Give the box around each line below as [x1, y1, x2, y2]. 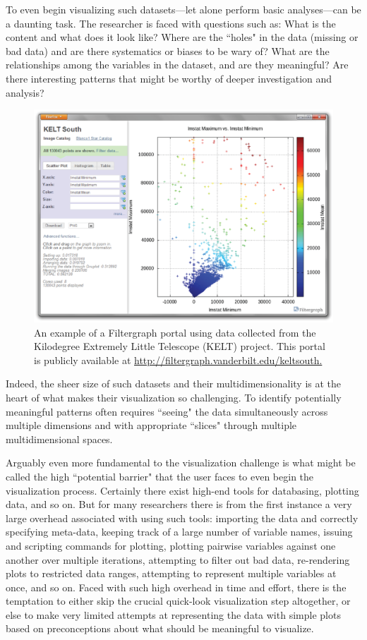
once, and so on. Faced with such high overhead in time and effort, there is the [6, 579, 347, 594]
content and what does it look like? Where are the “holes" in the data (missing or [6, 30, 359, 44]
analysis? [6, 85, 44, 99]
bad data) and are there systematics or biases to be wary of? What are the [6, 43, 330, 58]
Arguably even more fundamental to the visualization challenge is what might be [6, 455, 356, 470]
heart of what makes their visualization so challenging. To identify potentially [6, 390, 342, 404]
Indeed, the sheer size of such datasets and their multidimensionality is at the [6, 376, 342, 391]
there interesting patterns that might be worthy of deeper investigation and [6, 71, 332, 85]
